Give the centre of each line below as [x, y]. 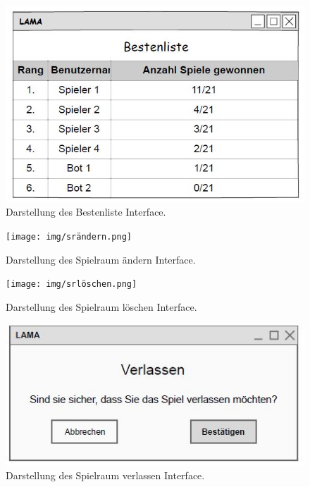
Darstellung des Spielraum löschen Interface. [101, 306]
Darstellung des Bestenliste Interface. [86, 212]
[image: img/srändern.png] [69, 236]
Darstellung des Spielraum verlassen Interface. [105, 475]
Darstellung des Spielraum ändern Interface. [101, 259]
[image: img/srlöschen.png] [72, 284]
